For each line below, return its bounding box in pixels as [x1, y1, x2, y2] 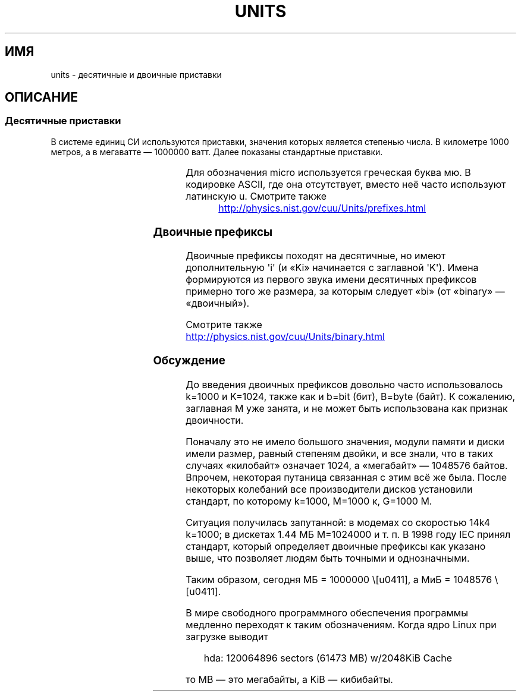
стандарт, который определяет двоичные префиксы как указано [186, 540, 486, 552]
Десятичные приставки [5, 115, 121, 127]
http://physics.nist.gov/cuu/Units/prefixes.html [218, 201, 426, 214]
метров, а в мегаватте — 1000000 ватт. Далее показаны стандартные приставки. [51, 146, 383, 157]
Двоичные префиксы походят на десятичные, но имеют [186, 250, 446, 262]
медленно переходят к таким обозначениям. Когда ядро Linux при [186, 618, 497, 631]
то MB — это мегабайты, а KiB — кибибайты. [186, 673, 393, 685]
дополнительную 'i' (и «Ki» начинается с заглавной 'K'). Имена [186, 262, 479, 274]
